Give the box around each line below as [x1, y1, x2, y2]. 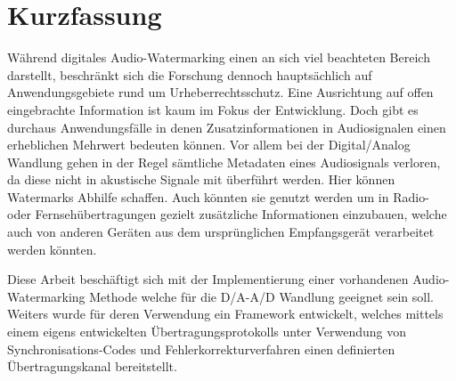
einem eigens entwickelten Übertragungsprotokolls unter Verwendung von [7, 322, 407, 341]
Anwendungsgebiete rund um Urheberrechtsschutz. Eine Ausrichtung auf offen [7, 83, 434, 101]
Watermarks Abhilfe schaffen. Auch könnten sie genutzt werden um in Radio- [7, 187, 429, 206]
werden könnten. [7, 239, 97, 258]
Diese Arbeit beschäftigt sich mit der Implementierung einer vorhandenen [7, 270, 409, 288]
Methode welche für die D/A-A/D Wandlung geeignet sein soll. [89, 287, 435, 305]
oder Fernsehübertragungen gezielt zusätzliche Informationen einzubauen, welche [7, 205, 447, 223]
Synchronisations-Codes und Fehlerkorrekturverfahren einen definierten [7, 339, 395, 358]
